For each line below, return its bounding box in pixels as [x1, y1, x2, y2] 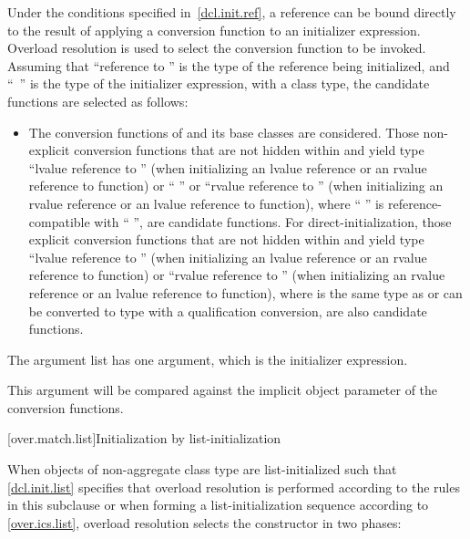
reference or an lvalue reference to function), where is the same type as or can [28, 283, 463, 302]
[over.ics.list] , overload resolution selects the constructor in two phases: [7, 513, 402, 532]
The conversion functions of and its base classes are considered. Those [28, 122, 419, 141]
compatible [28, 212, 90, 231]
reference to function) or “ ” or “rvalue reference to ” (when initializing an [28, 176, 444, 195]
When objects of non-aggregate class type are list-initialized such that [7, 460, 397, 479]
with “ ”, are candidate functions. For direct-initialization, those [94, 212, 452, 231]
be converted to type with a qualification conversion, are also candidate [28, 301, 427, 320]
